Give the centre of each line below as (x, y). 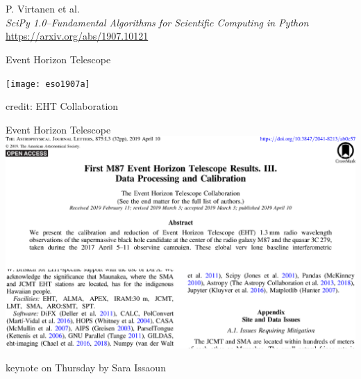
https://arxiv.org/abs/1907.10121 (77, 36)
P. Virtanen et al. (43, 9)
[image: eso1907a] (48, 84)
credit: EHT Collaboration (62, 106)
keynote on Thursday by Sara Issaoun (86, 368)
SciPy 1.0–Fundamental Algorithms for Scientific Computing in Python (157, 22)
